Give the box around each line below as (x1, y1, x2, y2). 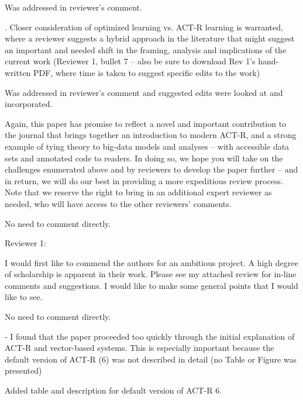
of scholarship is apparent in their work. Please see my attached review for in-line (5, 268, 297, 280)
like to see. (5, 291, 43, 303)
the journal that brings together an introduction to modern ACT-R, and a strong (5, 129, 297, 141)
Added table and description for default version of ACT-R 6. (5, 384, 222, 396)
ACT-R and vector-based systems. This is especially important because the (5, 342, 274, 354)
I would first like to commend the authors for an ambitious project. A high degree (5, 256, 298, 268)
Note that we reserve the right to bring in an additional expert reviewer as (5, 186, 272, 198)
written (5, 66, 31, 78)
